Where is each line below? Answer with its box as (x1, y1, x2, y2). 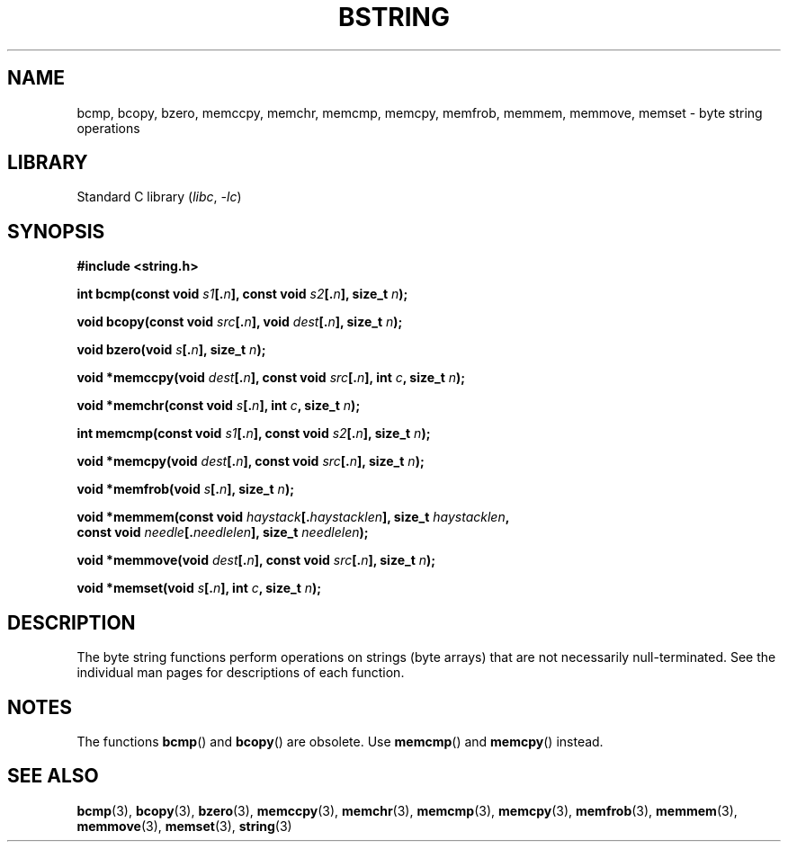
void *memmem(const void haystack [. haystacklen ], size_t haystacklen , (76, 509, 510, 525)
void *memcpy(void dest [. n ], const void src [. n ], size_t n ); (76, 453, 425, 469)
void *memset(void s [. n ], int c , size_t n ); (76, 580, 322, 596)
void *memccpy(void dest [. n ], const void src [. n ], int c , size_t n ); (76, 370, 466, 386)
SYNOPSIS (7, 219, 105, 243)
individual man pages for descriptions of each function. (76, 665, 405, 681)
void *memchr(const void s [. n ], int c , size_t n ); (76, 398, 361, 414)
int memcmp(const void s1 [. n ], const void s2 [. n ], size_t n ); (76, 425, 431, 442)
